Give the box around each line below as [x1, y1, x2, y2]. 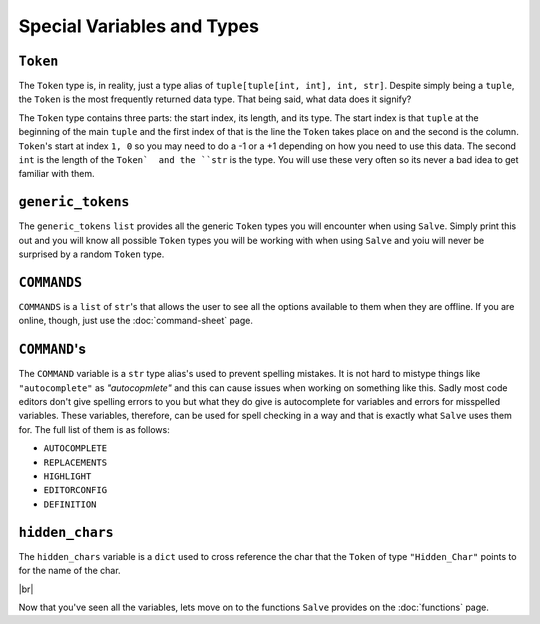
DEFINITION [43, 498, 97, 510]
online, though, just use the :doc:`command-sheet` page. [18, 315, 254, 327]
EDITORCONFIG [43, 485, 108, 496]
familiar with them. [18, 168, 95, 180]
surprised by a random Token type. [18, 248, 165, 260]
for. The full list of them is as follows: [18, 423, 170, 435]
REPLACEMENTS [43, 456, 108, 468]
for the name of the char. [18, 565, 121, 577]
